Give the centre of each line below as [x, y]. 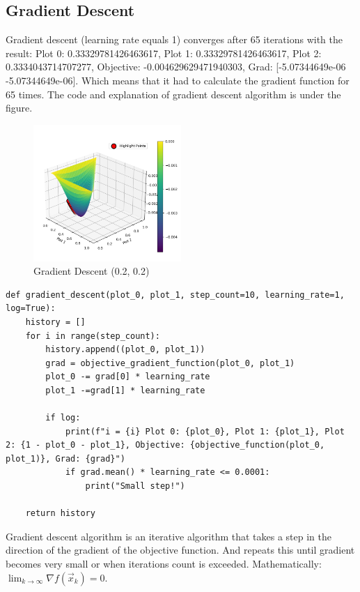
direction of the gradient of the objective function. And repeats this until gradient [180, 550]
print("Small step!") [135, 486]
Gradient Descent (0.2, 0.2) [92, 271]
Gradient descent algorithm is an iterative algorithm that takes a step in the [169, 536]
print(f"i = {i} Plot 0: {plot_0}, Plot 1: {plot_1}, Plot [205, 431]
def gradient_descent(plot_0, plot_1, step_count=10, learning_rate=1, [175, 295]
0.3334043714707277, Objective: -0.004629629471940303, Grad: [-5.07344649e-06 [176, 67]
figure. [19, 108]
